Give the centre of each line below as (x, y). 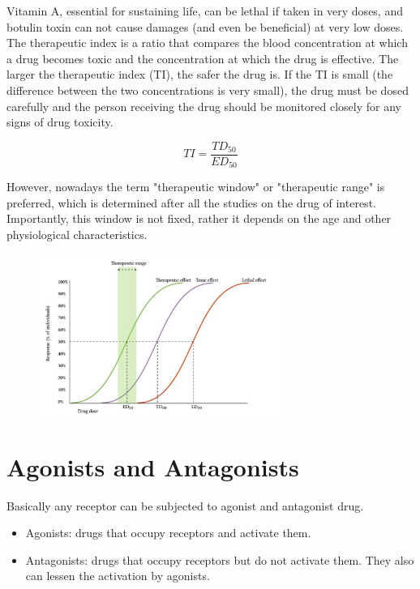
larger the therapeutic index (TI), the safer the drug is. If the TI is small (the (200, 74)
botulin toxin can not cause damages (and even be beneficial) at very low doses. (205, 26)
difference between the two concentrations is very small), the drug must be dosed (208, 90)
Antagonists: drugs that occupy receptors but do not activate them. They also (220, 559)
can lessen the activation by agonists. (118, 576)
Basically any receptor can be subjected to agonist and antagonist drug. (185, 505)
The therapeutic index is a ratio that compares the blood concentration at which (207, 43)
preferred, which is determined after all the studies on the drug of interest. (191, 202)
